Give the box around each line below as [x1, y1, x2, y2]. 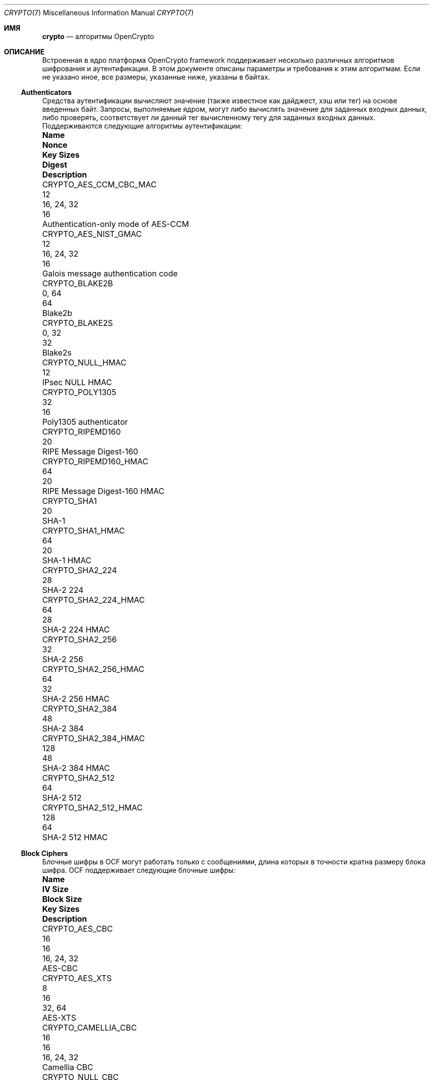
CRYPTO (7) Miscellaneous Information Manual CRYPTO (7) [4, 8, 194, 17]
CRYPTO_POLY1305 [42, 387, 117, 397]
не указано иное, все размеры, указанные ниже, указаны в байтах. [42, 73, 270, 81]
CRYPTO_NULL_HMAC [42, 358, 127, 367]
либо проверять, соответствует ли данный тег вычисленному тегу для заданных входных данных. [42, 113, 376, 122]
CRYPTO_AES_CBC [42, 924, 113, 934]
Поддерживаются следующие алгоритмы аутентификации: [42, 122, 242, 130]
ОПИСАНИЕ [4, 47, 44, 56]
